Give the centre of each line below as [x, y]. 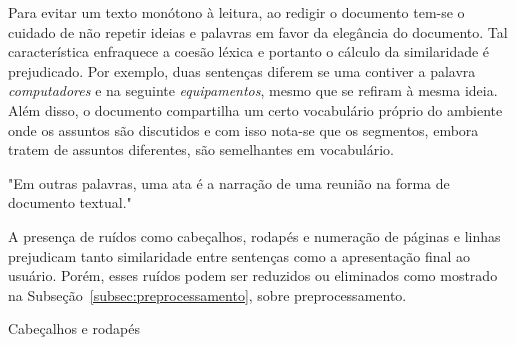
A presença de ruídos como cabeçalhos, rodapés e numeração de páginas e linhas [254, 235]
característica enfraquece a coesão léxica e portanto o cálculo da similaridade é [249, 51]
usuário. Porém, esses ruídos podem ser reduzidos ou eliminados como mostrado [253, 275]
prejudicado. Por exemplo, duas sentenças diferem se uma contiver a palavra [242, 70]
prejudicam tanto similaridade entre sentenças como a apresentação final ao [239, 255]
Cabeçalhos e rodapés [74, 328]
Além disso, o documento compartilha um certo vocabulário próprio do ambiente [255, 109]
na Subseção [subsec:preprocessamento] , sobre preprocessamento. [207, 294]
